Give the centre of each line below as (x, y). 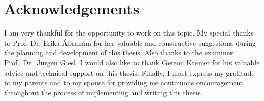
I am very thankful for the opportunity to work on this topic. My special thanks (129, 33)
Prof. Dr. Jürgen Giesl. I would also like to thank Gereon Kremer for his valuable (132, 62)
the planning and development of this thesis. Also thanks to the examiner (119, 53)
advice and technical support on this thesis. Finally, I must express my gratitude (129, 72)
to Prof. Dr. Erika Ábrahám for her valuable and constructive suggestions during (130, 42)
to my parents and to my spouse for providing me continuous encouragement (124, 82)
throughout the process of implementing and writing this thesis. (103, 92)
